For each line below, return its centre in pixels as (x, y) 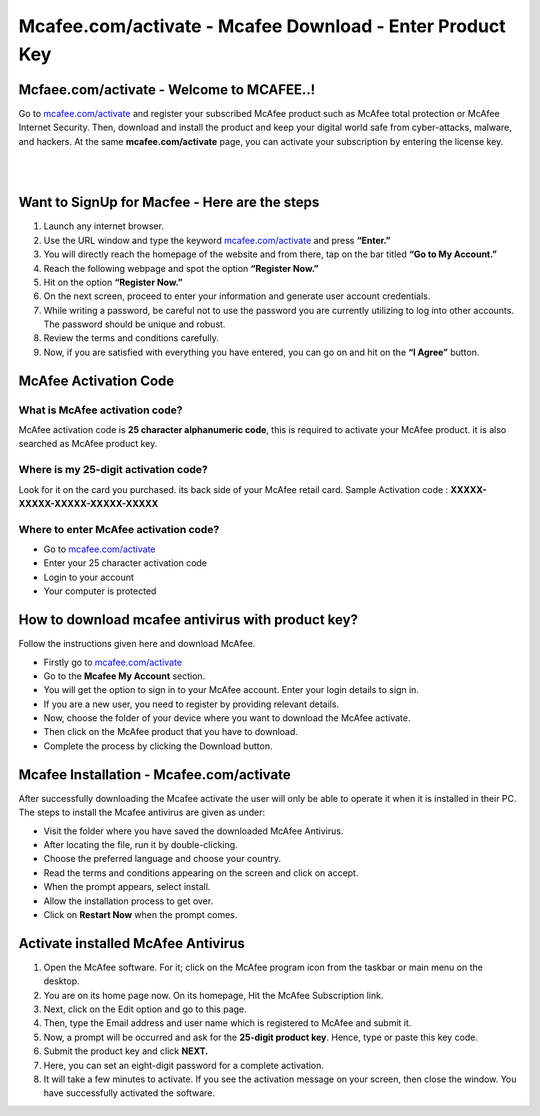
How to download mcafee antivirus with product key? (188, 620)
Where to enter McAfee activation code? (119, 529)
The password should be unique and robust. (134, 324)
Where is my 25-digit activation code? (113, 470)
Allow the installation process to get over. (128, 901)
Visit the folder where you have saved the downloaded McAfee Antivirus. (193, 831)
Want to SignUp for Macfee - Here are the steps (169, 202)
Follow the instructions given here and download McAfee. (137, 644)
